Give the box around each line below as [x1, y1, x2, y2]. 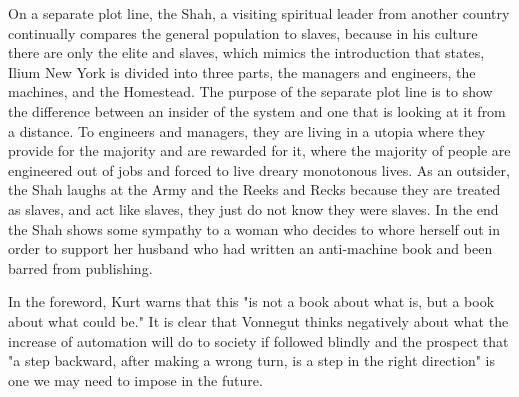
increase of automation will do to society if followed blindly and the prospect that [8, 330, 509, 351]
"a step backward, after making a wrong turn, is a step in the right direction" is [8, 350, 496, 371]
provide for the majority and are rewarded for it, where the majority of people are [8, 140, 511, 161]
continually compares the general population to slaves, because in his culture [8, 22, 478, 43]
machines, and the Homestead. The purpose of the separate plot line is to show [8, 81, 493, 102]
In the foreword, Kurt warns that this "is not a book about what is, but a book [8, 291, 495, 312]
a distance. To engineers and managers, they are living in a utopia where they [8, 120, 486, 141]
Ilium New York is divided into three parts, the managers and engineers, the [8, 61, 476, 82]
